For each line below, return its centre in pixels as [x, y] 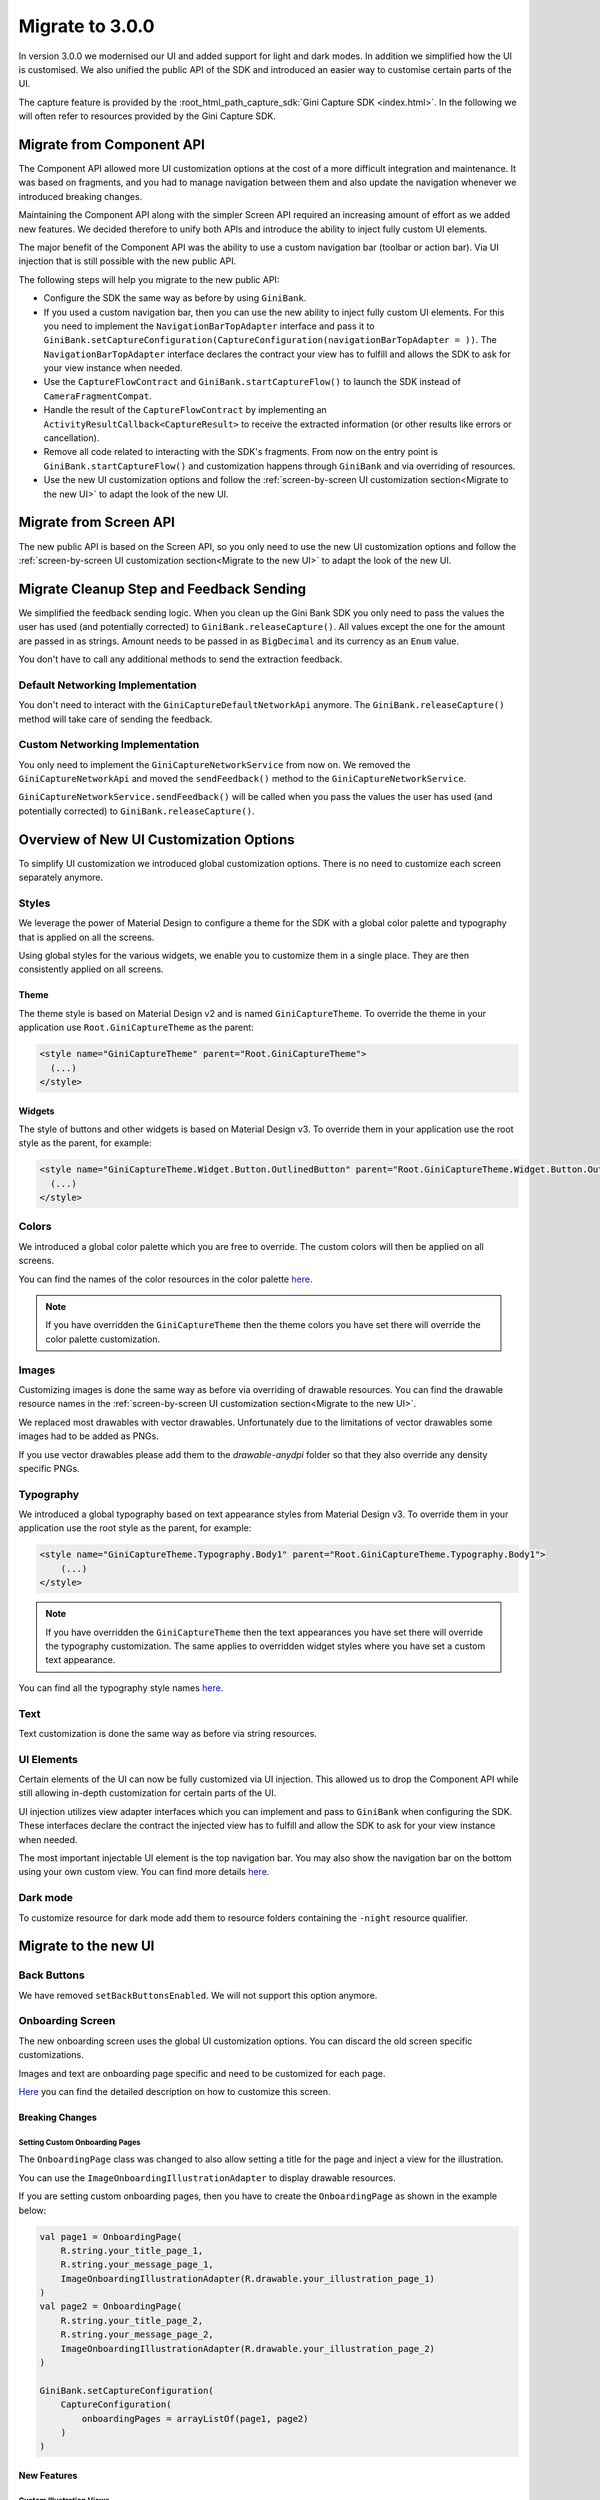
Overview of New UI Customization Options [156, 839]
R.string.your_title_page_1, [132, 2250]
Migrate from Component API [111, 144]
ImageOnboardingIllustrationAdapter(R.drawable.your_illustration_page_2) [247, 2348]
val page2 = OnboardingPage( [111, 2306]
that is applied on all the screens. [86, 937]
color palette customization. [103, 1339]
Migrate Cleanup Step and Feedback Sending [162, 588]
